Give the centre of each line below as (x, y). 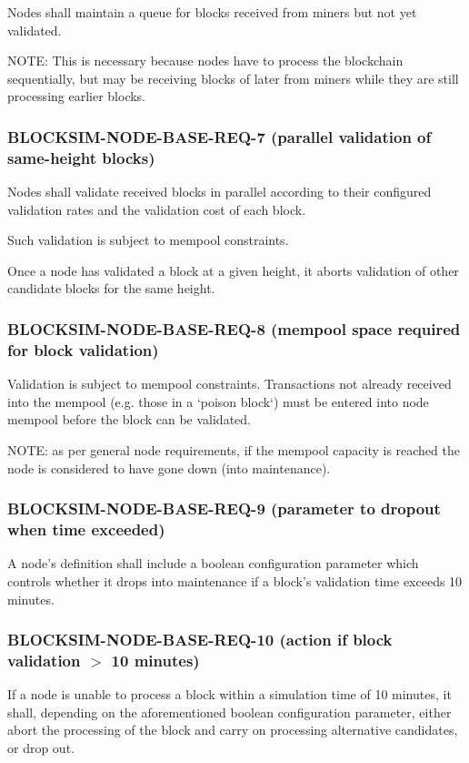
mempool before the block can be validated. (129, 419)
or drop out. (41, 748)
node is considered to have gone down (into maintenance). (169, 468)
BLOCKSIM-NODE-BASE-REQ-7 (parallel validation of (220, 136)
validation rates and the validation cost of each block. (157, 209)
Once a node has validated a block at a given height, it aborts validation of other (233, 270)
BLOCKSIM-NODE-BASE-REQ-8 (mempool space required (234, 329)
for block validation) (83, 349)
